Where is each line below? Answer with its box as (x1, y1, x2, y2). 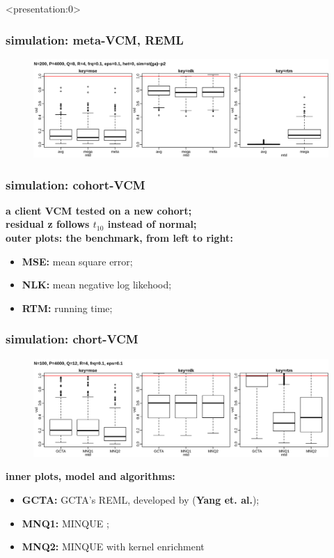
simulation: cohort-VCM (6, 176, 145, 193)
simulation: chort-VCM (6, 330, 138, 348)
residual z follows (6, 217, 90, 231)
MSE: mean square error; (22, 254, 133, 268)
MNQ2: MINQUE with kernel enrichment (22, 539, 205, 554)
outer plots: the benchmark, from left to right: (6, 231, 233, 245)
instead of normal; (107, 217, 197, 231)
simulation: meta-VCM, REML (6, 31, 184, 48)
